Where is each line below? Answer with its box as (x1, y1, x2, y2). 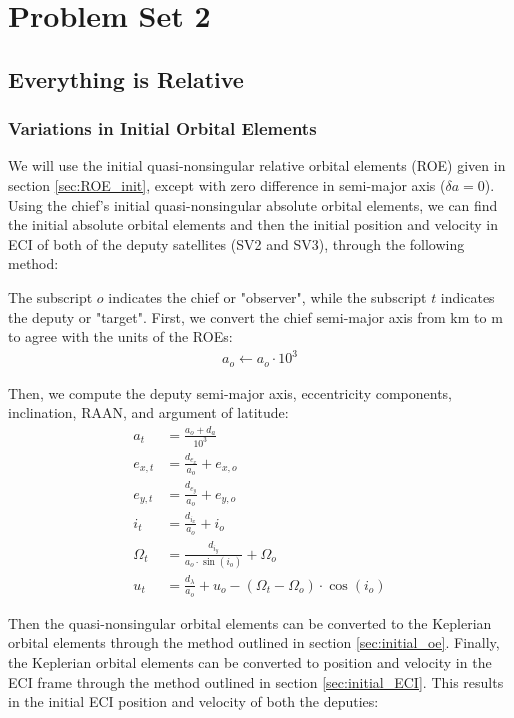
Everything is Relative (8, 63, 244, 94)
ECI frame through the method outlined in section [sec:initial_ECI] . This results (8, 671, 504, 692)
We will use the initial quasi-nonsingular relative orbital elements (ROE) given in (8, 155, 506, 176)
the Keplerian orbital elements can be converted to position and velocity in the (8, 652, 492, 673)
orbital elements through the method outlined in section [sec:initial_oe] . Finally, (8, 632, 500, 653)
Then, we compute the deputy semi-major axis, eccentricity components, (8, 382, 452, 403)
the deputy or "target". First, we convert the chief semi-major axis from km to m (8, 306, 503, 327)
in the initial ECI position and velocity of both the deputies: (8, 691, 379, 712)
